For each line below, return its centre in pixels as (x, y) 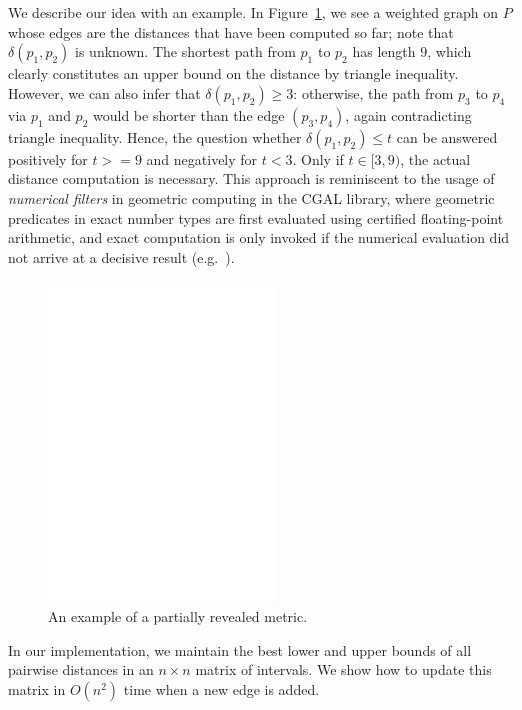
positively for (48, 158)
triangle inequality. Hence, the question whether (155, 136)
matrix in (37, 688)
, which (449, 51)
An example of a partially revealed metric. (178, 616)
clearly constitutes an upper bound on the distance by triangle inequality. (233, 73)
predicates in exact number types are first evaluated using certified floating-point (256, 217)
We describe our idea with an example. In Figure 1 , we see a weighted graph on (253, 12)
